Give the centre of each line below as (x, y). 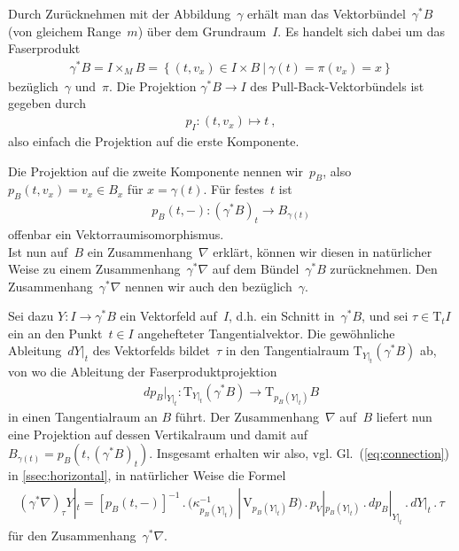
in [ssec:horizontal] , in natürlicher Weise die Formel (147, 475)
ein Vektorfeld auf (168, 316)
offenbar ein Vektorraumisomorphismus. (116, 233)
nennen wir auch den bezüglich (209, 286)
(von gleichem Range (65, 31)
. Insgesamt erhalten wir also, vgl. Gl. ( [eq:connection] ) (300, 453)
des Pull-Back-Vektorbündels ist (337, 85)
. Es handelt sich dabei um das (361, 31)
